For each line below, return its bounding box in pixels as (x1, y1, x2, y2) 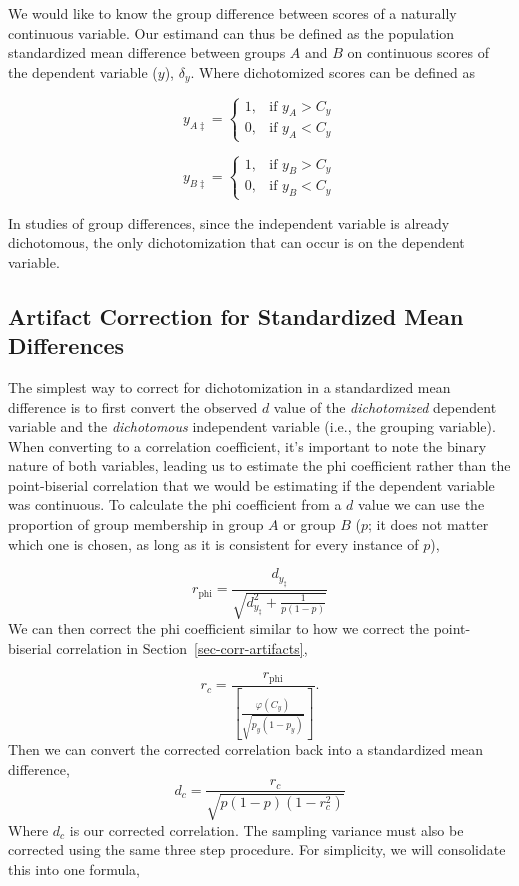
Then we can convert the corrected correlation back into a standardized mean (8, 739, 484, 760)
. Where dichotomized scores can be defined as (190, 61, 476, 82)
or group (283, 514, 336, 535)
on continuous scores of (347, 42, 489, 63)
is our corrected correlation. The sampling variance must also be (69, 819, 464, 840)
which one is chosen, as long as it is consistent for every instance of (8, 533, 419, 554)
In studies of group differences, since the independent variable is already (8, 212, 450, 233)
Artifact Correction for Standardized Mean (8, 300, 464, 331)
